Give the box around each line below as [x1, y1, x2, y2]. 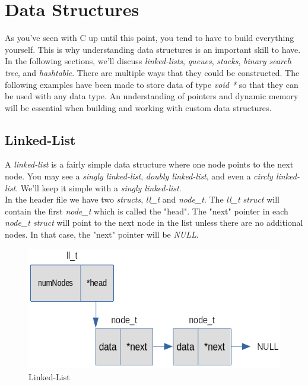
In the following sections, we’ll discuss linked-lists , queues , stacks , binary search [5, 55, 291, 67]
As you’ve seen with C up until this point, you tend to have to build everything [5, 31, 294, 44]
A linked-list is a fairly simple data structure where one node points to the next [5, 158, 294, 171]
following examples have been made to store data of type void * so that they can [5, 78, 299, 90]
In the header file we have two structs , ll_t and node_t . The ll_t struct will [5, 193, 280, 206]
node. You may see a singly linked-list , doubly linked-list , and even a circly [5, 170, 273, 182]
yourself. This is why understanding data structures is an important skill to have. [5, 43, 301, 55]
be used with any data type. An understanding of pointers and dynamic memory [5, 90, 299, 102]
